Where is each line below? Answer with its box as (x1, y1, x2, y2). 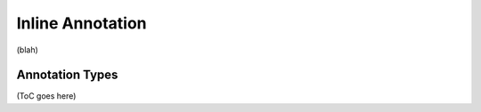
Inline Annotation (16, 13, 147, 33)
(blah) (16, 44, 39, 55)
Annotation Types (16, 68, 118, 83)
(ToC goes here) (16, 91, 77, 101)
